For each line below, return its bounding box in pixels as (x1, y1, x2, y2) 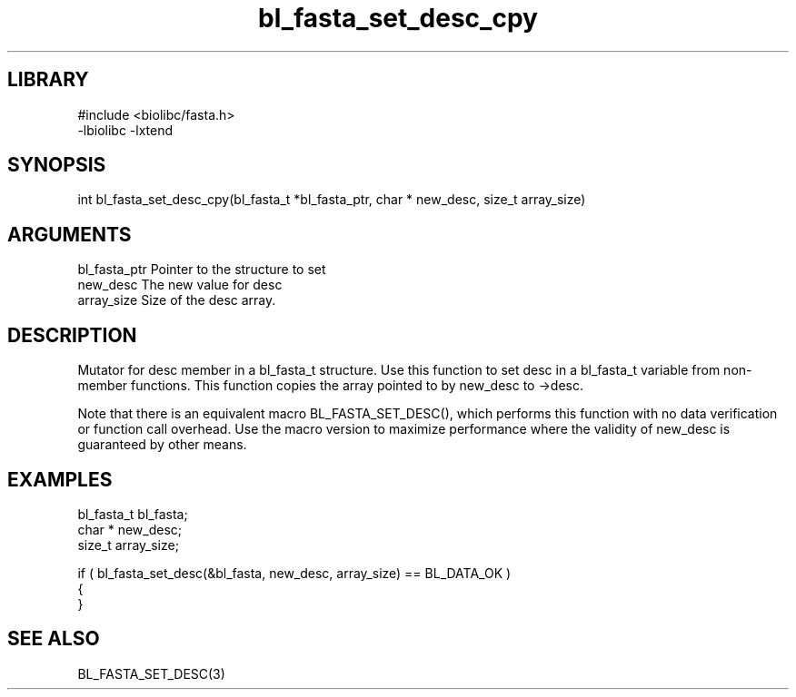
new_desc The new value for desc (77, 277, 283, 293)
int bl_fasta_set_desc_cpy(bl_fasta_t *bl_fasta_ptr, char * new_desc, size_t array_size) (77, 191, 586, 208)
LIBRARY (7, 68, 89, 92)
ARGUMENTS (7, 222, 132, 246)
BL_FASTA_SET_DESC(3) (77, 665, 225, 682)
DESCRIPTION (7, 323, 137, 347)
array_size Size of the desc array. (77, 292, 276, 309)
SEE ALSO (7, 627, 100, 651)
